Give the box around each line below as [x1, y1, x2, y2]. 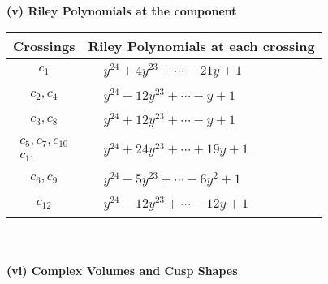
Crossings [13, 36, 76, 55]
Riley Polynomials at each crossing [88, 36, 315, 55]
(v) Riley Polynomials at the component [6, 2, 237, 19]
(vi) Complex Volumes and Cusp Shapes [6, 261, 238, 278]
